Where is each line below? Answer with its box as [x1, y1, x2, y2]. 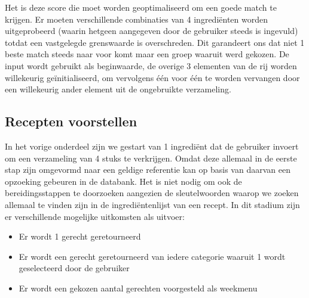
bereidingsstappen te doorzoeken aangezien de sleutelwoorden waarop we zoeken [5, 187, 299, 199]
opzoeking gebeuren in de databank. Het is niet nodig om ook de [5, 175, 242, 187]
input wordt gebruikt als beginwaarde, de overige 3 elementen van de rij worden [5, 59, 297, 72]
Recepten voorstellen [5, 112, 137, 131]
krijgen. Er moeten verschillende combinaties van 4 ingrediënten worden [5, 13, 268, 25]
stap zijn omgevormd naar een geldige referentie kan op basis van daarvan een [5, 163, 290, 176]
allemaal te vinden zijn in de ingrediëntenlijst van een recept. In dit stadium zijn [5, 198, 300, 210]
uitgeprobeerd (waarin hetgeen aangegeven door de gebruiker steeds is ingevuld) [5, 24, 298, 37]
